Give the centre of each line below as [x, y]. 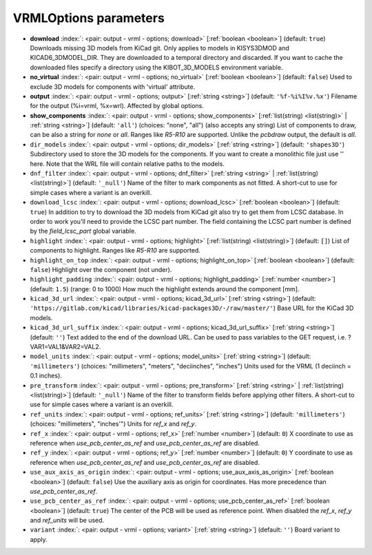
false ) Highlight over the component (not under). [101, 269]
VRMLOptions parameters [89, 18]
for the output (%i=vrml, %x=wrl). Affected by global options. [117, 106]
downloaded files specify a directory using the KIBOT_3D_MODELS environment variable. [156, 67]
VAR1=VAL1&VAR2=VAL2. [65, 347]
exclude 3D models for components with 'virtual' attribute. [113, 87]
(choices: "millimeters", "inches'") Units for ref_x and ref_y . [113, 424]
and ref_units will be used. [67, 521]
